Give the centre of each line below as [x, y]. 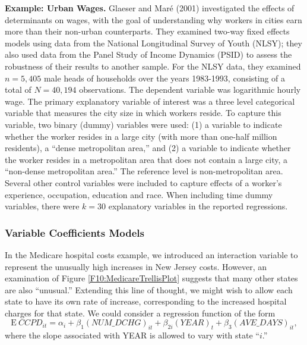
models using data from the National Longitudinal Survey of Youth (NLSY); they [153, 43]
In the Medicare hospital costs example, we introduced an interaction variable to [151, 254]
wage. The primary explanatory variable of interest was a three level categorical [150, 101]
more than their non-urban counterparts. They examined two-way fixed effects [147, 31]
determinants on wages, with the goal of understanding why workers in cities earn [153, 19]
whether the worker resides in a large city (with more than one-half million [141, 136]
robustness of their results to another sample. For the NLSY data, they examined [153, 66]
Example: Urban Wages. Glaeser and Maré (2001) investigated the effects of [150, 8]
